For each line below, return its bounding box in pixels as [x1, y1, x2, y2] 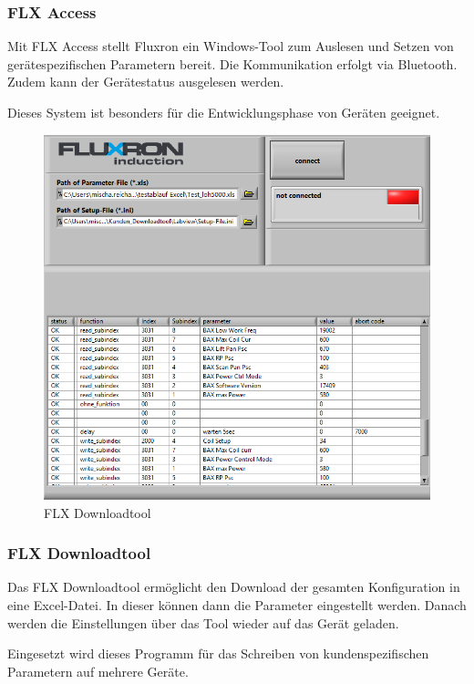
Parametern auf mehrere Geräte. [7, 661, 189, 680]
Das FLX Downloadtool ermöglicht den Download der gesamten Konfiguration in [7, 577, 460, 596]
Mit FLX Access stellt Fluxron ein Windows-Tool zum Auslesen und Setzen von [7, 36, 454, 56]
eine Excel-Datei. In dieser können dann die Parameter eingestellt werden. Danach [7, 596, 467, 614]
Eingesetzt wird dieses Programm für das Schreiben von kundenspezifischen [7, 644, 429, 663]
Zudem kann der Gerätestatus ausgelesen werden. [7, 72, 284, 91]
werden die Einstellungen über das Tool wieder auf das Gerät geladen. [7, 613, 399, 632]
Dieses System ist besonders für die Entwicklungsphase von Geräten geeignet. [7, 103, 440, 121]
